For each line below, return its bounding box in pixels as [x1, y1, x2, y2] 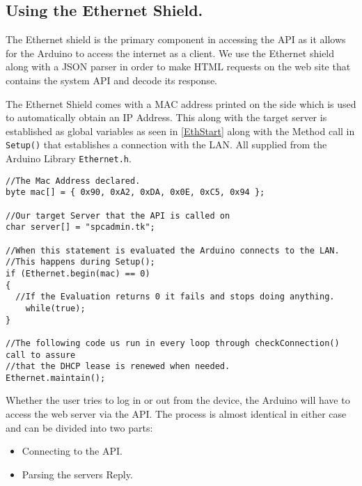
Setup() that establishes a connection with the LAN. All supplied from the [6, 137, 327, 152]
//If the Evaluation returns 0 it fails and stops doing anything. [15, 292, 335, 302]
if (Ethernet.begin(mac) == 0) [6, 268, 150, 279]
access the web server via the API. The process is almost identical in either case [6, 407, 347, 421]
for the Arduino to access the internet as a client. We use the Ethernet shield [6, 45, 335, 60]
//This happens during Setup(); [6, 257, 155, 267]
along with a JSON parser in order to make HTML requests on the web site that [6, 59, 351, 74]
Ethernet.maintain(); [6, 373, 106, 383]
